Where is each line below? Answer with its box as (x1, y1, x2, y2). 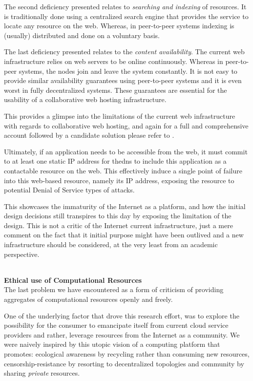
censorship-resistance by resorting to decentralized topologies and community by (4, 358, 244, 368)
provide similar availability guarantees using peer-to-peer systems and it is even (4, 75, 242, 85)
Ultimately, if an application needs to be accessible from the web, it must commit (4, 146, 248, 156)
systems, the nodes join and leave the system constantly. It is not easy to (19, 65, 237, 76)
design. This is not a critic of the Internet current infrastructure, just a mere (4, 220, 233, 230)
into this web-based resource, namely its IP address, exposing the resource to (4, 175, 234, 185)
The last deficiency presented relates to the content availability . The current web (4, 46, 245, 57)
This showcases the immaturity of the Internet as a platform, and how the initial (4, 201, 246, 211)
